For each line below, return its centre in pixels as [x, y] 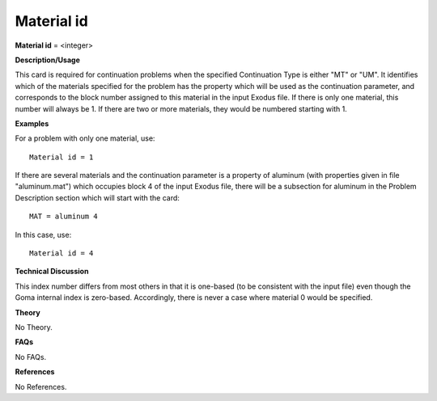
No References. [41, 386]
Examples [32, 123]
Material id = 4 [62, 253]
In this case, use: [43, 234]
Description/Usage [47, 60]
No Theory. [34, 327]
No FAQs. [31, 357]
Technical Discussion [52, 272]
